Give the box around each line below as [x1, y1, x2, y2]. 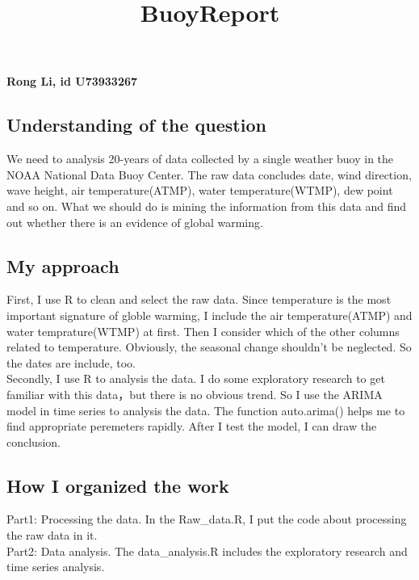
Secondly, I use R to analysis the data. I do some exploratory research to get [6, 370, 385, 387]
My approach [6, 253, 119, 278]
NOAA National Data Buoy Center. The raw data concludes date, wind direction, [6, 166, 412, 183]
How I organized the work [6, 473, 229, 498]
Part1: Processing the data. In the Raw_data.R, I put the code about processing [6, 511, 407, 527]
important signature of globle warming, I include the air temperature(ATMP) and [6, 306, 413, 323]
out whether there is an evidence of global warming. [6, 213, 263, 230]
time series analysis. [6, 558, 105, 575]
